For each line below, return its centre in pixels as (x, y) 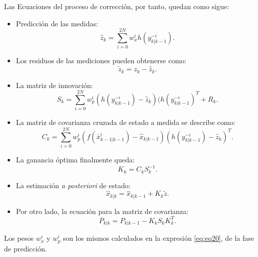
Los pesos (19, 238)
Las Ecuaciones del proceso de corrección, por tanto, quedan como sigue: (117, 6)
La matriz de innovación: (54, 85)
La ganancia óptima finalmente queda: (75, 160)
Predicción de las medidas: (57, 23)
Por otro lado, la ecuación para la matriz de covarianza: (102, 211)
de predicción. (26, 248)
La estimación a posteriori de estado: (73, 185)
